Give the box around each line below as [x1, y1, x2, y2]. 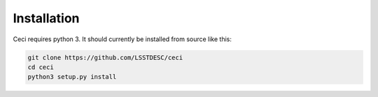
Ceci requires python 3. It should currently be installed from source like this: [13, 35, 232, 43]
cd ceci [27, 63, 54, 71]
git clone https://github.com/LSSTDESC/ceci [27, 53, 183, 61]
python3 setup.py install [27, 73, 117, 81]
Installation [13, 10, 80, 26]
